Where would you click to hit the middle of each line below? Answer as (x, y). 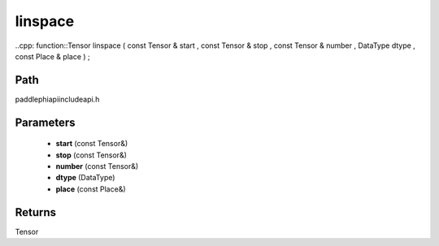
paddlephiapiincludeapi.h (57, 99)
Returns (36, 212)
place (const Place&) (91, 189)
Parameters (45, 122)
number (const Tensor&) (97, 166)
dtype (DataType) (85, 178)
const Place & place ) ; (53, 56)
